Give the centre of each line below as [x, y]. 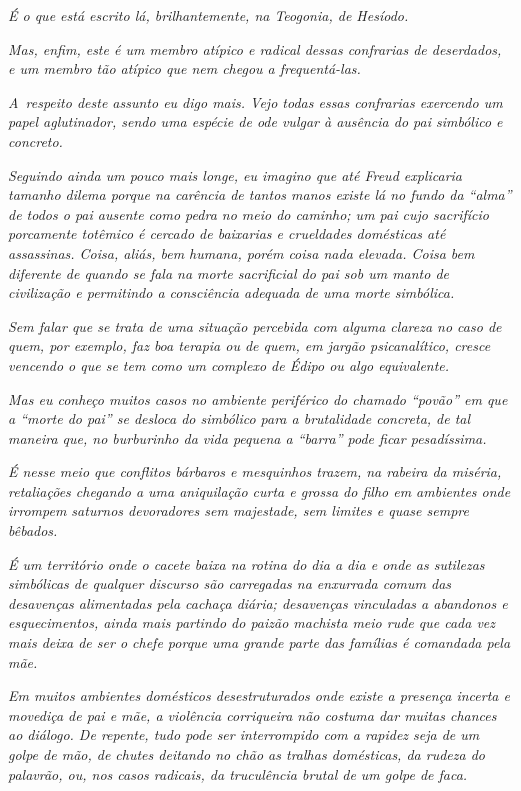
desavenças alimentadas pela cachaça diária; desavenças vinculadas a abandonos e [258, 602]
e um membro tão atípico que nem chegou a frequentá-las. [184, 68]
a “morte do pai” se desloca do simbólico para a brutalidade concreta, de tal [239, 418]
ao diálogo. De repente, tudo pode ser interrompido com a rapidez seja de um [244, 734]
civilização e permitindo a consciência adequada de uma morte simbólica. [231, 292]
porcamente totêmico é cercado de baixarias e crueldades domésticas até [227, 233]
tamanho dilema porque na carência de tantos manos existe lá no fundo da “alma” [260, 194]
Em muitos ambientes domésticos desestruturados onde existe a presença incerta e [259, 695]
